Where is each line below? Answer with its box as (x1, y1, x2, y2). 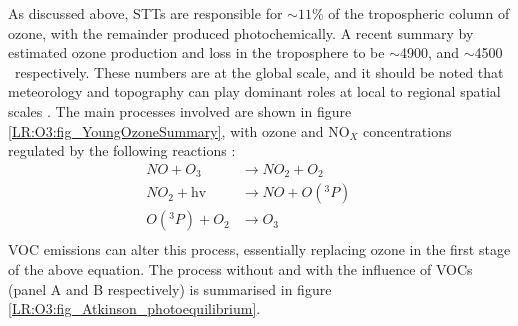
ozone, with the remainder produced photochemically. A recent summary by (8, 22, 474, 43)
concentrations (363, 120, 452, 141)
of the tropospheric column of (328, 3, 510, 23)
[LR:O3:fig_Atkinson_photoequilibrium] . (8, 298, 261, 319)
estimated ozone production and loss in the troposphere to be (8, 42, 385, 63)
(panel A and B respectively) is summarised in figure (8, 278, 332, 299)
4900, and (399, 42, 460, 63)
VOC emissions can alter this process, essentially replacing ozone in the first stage (8, 239, 511, 260)
